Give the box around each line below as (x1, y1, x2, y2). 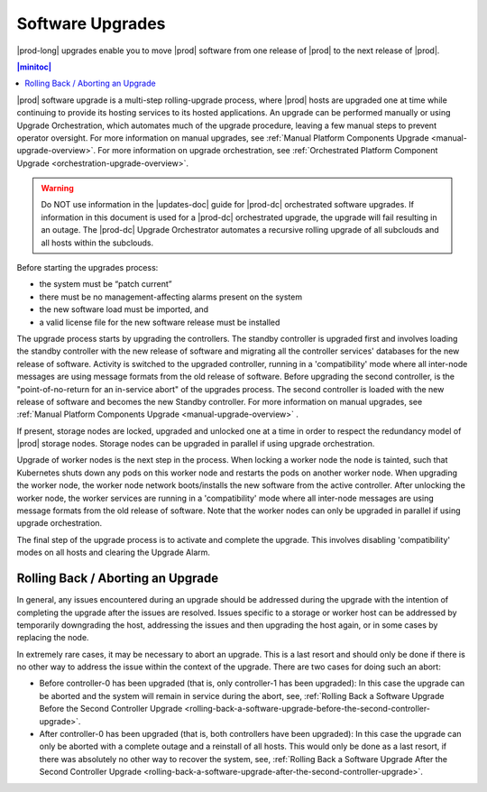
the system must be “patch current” (39, 279, 172, 290)
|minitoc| (16, 61, 52, 72)
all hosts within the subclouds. (41, 237, 153, 248)
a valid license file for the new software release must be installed (39, 317, 280, 327)
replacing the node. (16, 632, 89, 643)
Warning (41, 183, 74, 194)
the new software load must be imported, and (39, 304, 209, 315)
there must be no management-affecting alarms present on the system (39, 291, 302, 302)
